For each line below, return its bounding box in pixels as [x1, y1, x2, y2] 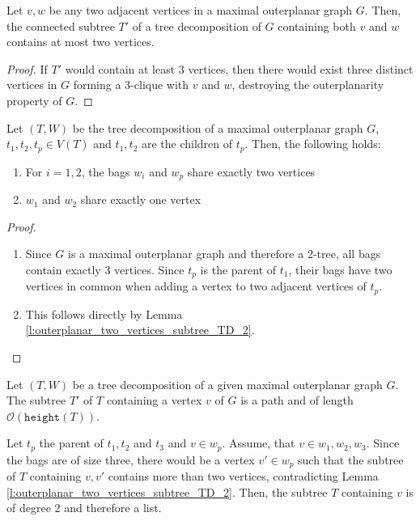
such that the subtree [298, 451, 404, 468]
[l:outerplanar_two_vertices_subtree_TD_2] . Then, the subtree [6, 483, 328, 500]
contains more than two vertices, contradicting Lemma [108, 468, 379, 485]
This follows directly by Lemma [25, 305, 183, 322]
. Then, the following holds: [244, 135, 381, 152]
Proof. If [6, 60, 48, 77]
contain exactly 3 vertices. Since [25, 260, 185, 277]
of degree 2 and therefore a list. [6, 499, 162, 516]
